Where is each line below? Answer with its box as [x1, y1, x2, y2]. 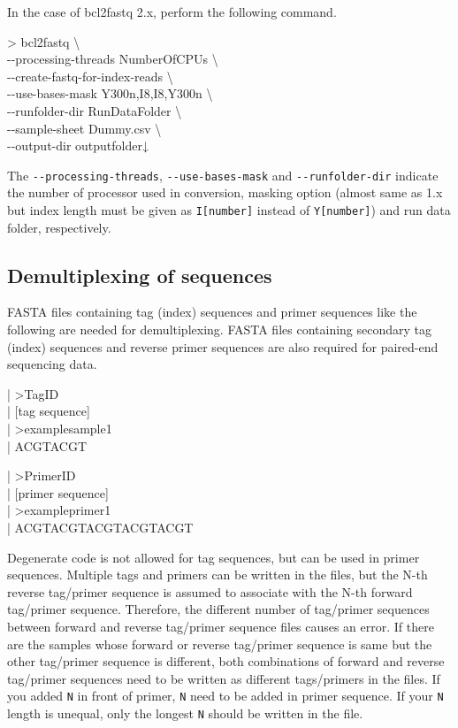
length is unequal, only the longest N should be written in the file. [7, 703, 363, 722]
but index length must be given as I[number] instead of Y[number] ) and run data [7, 201, 451, 218]
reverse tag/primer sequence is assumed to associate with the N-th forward [7, 582, 413, 601]
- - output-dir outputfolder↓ [7, 136, 149, 155]
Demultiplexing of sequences [7, 261, 272, 288]
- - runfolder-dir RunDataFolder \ [7, 101, 182, 119]
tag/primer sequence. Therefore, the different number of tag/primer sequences [7, 600, 430, 618]
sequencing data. [7, 355, 97, 373]
